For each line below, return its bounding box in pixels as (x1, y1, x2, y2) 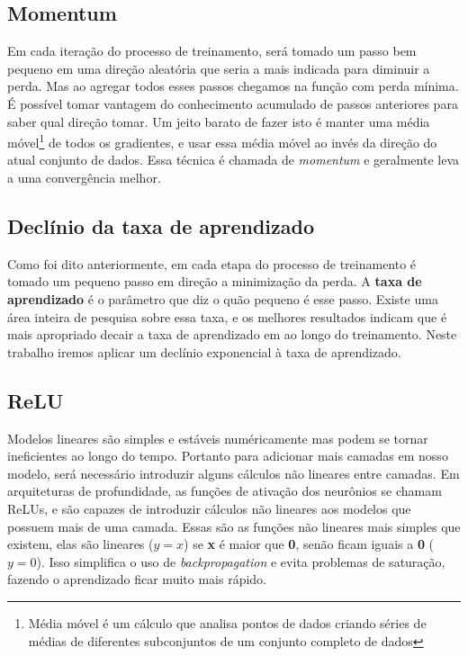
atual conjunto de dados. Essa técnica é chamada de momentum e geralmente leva (7, 150, 460, 169)
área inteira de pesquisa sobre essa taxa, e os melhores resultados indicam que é (7, 307, 447, 326)
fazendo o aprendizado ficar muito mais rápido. (7, 570, 266, 589)
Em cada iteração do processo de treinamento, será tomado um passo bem (7, 41, 417, 60)
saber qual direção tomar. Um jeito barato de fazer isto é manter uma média (7, 112, 430, 130)
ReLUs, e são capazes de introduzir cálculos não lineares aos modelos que (7, 499, 411, 517)
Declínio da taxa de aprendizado (7, 212, 315, 239)
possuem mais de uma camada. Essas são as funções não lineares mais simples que (7, 517, 461, 535)
